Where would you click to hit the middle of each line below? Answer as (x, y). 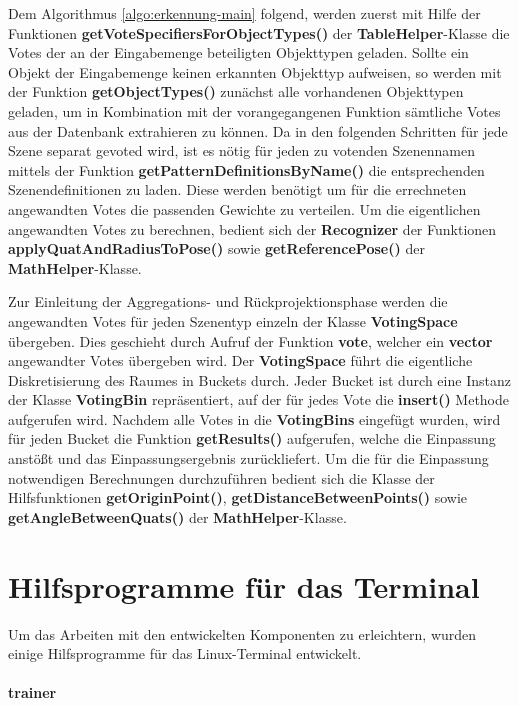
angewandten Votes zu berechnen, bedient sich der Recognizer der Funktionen (252, 228)
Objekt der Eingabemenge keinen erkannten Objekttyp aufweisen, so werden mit (255, 71)
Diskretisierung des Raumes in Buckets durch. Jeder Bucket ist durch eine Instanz (259, 379)
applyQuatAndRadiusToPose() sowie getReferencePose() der (216, 248)
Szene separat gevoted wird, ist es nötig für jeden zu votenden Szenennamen (241, 150)
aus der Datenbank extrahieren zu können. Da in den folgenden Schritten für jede (258, 130)
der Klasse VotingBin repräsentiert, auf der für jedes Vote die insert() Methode (259, 399)
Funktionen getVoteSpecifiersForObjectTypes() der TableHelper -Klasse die (259, 32)
